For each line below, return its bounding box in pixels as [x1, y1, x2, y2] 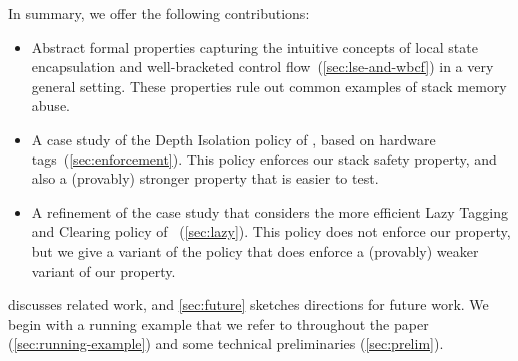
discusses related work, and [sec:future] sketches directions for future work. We [8, 294, 489, 315]
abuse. [31, 95, 70, 116]
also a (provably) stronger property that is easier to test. [31, 168, 379, 189]
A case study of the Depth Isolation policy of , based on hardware [31, 128, 436, 149]
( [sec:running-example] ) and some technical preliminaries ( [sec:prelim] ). [8, 333, 444, 354]
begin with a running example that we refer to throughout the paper [8, 313, 429, 334]
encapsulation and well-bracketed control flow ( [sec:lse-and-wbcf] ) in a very [31, 56, 494, 77]
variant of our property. [31, 260, 176, 281]
